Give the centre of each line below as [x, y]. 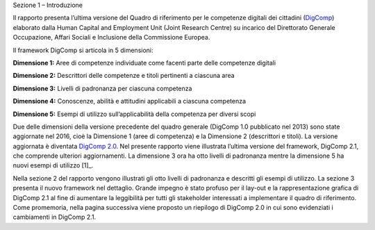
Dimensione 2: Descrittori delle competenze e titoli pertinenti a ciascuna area [124, 76]
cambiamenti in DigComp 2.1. [55, 217]
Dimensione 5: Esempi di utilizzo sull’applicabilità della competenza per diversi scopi [134, 114]
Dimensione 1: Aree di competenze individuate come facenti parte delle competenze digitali [144, 63]
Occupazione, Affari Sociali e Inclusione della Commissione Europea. [111, 38]
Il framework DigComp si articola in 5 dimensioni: [83, 50]
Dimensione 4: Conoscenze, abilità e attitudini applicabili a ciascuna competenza [130, 101]
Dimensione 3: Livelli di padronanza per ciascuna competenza [102, 88]
